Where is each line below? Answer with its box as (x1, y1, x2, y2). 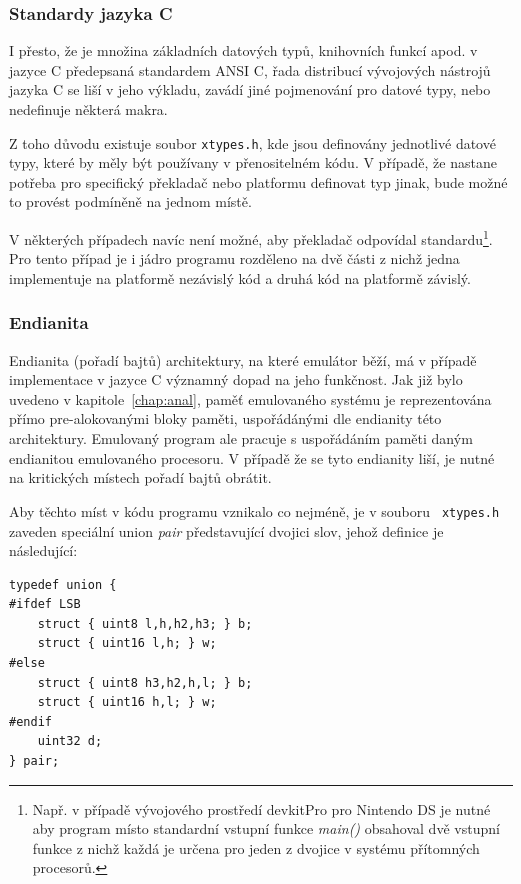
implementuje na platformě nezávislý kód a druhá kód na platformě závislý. (9, 267, 471, 288)
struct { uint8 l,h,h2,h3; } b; (37, 616, 253, 631)
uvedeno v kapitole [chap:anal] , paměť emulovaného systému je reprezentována (9, 388, 492, 409)
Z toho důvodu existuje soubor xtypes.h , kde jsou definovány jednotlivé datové (9, 132, 496, 153)
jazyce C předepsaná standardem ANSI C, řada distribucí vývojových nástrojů (9, 59, 491, 80)
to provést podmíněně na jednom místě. (9, 191, 252, 212)
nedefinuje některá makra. (9, 99, 168, 119)
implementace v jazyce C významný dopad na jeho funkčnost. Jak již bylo (9, 369, 463, 390)
